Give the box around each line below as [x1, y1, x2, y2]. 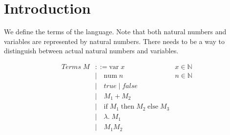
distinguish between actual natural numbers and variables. [4, 45, 179, 56]
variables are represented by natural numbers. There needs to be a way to [4, 36, 225, 46]
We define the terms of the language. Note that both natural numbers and [4, 26, 227, 37]
